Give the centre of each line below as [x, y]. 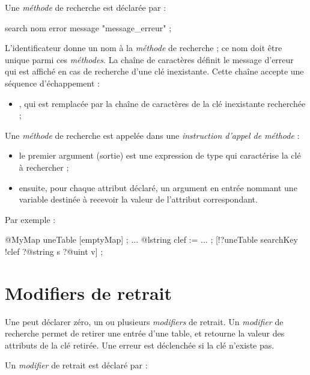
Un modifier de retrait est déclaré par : [76, 365]
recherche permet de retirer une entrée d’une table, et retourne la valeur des [145, 333]
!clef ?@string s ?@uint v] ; [54, 251]
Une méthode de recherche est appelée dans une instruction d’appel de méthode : [152, 135]
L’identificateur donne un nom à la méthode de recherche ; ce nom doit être [144, 48]
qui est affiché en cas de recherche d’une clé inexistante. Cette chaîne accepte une [154, 71]
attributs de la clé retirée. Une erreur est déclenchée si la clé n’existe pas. [140, 345]
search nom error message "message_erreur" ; [88, 27]
